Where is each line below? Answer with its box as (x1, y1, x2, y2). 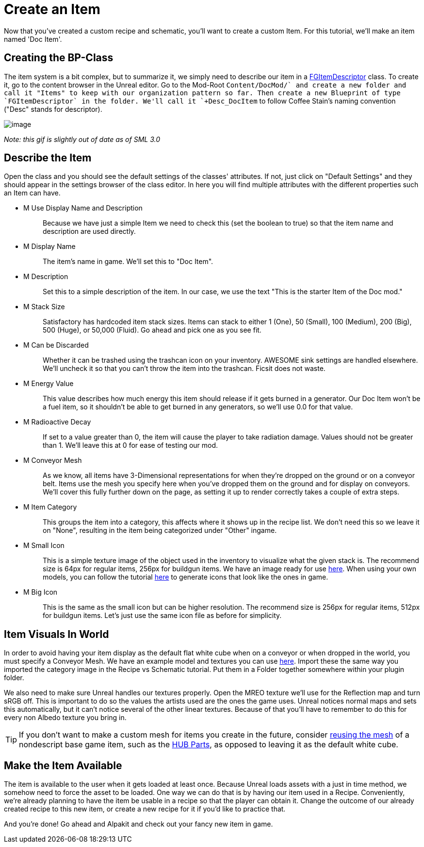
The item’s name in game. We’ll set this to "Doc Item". (43, 257, 213, 266)
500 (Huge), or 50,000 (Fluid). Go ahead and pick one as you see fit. (43, 326, 261, 335)
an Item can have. (4, 189, 61, 197)
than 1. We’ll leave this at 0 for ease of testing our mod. (43, 441, 218, 450)
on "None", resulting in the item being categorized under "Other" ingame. (43, 526, 277, 535)
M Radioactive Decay (23, 418, 91, 426)
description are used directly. (43, 227, 136, 236)
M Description (23, 272, 68, 281)
